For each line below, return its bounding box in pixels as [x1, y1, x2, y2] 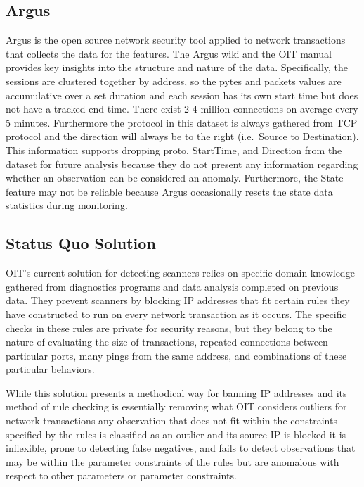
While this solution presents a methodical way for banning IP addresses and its [6, 385, 347, 400]
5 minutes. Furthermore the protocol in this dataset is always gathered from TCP [6, 115, 358, 129]
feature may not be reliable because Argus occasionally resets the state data [6, 184, 333, 198]
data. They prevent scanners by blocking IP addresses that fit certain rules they [6, 293, 350, 308]
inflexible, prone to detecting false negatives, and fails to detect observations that [6, 441, 356, 455]
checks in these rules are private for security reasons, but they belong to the [6, 320, 332, 335]
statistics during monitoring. [6, 198, 128, 213]
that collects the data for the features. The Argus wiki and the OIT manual [6, 46, 332, 61]
